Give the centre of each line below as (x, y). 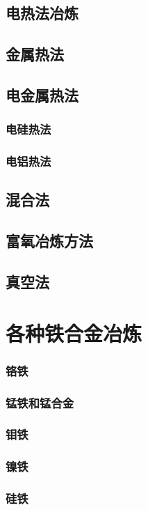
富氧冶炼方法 (49, 241)
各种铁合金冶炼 (74, 333)
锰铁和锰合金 (40, 402)
